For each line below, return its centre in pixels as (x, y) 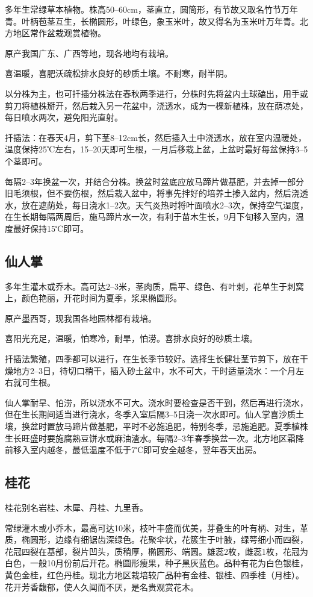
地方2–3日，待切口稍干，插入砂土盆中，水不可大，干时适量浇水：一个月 (154, 370)
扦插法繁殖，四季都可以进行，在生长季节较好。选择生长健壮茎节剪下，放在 (152, 359)
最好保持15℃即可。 (51, 228)
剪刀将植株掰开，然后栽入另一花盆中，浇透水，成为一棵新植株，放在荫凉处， (156, 105)
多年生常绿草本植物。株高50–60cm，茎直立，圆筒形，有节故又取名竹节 (143, 9)
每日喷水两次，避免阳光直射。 (64, 117)
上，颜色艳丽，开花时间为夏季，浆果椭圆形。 (93, 298)
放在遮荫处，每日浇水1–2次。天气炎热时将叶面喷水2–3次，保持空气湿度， (165, 205)
